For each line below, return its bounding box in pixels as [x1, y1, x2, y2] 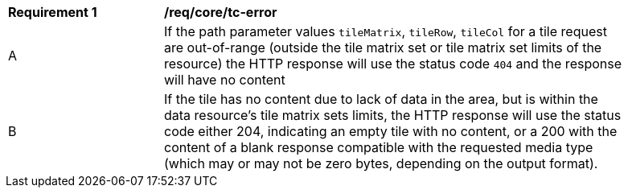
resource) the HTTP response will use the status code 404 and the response [164, 56, 622, 72]
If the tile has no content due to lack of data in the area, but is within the [164, 91, 598, 107]
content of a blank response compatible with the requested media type [164, 139, 593, 155]
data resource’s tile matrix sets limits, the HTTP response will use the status [164, 107, 622, 123]
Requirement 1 [8, 4, 97, 20]
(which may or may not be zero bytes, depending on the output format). [164, 155, 598, 171]
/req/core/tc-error [164, 4, 277, 20]
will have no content [164, 72, 285, 88]
